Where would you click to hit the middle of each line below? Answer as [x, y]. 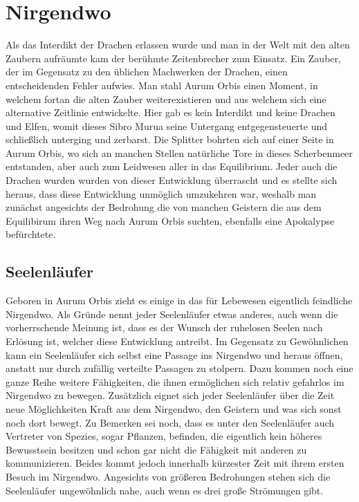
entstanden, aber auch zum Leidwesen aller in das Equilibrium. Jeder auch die [172, 166]
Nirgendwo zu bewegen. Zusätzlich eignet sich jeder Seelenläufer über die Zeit [170, 395]
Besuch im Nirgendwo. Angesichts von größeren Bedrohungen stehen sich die [168, 476]
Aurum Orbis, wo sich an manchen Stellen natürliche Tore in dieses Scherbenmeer [179, 152]
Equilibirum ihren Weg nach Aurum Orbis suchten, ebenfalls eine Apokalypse [170, 220]
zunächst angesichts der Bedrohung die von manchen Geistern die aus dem [164, 207]
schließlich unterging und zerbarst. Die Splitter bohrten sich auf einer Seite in [170, 139]
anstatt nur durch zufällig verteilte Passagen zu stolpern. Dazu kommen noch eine [179, 368]
